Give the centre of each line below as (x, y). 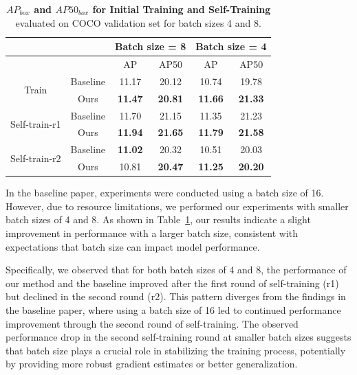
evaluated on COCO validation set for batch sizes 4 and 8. (138, 22)
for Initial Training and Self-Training (182, 9)
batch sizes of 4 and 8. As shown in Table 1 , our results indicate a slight (158, 219)
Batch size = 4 (231, 46)
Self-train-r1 (36, 123)
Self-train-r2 (36, 158)
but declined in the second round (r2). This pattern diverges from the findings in (176, 296)
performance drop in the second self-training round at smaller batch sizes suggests (178, 337)
